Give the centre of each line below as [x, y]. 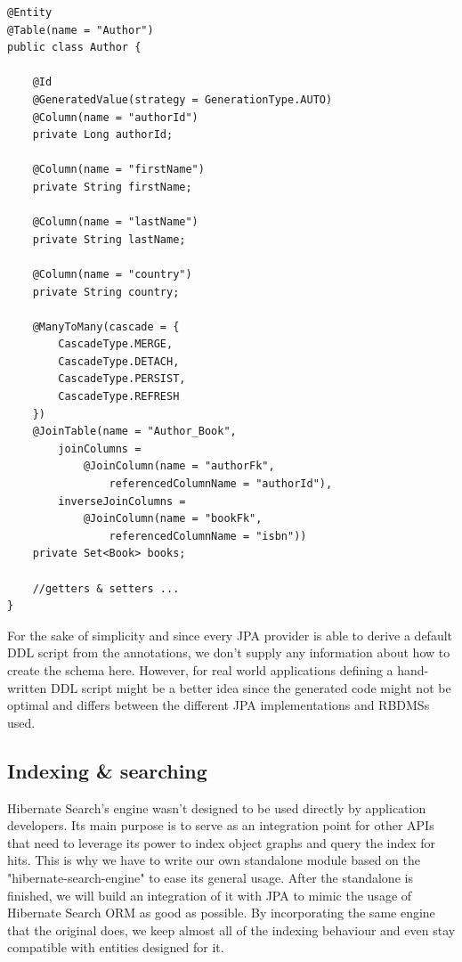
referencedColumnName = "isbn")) [208, 536]
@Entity [30, 12]
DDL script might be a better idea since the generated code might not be [251, 687]
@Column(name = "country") [112, 274]
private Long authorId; [103, 135]
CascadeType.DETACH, [119, 361]
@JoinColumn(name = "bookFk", [173, 519]
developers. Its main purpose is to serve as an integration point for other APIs [221, 825]
